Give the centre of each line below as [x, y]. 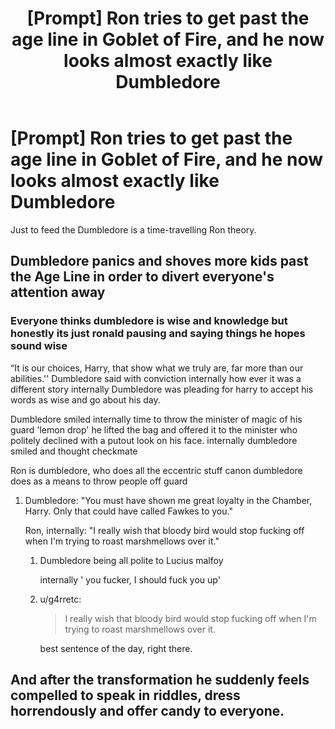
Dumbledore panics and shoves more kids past [159, 261]
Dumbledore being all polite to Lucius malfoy [131, 560]
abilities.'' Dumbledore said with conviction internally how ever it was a [156, 378]
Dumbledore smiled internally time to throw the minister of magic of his [156, 419]
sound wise [39, 346]
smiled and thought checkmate [74, 451]
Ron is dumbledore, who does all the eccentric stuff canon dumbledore [156, 470]
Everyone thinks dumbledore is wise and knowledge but [149, 321]
